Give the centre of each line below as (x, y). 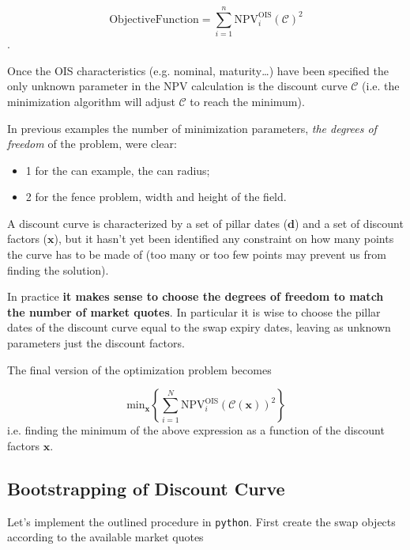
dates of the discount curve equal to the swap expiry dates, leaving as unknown (199, 327)
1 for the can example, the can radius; (118, 170)
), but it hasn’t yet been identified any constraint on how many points (224, 239)
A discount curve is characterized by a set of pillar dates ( (148, 223)
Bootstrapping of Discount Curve (146, 488)
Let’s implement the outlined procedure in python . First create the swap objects (201, 521)
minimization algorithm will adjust (91, 101)
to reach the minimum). (247, 101)
